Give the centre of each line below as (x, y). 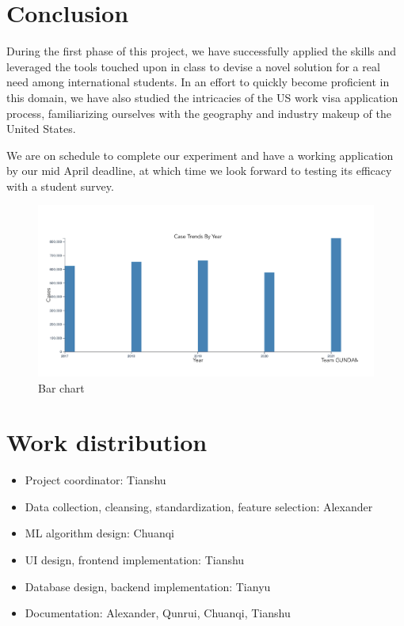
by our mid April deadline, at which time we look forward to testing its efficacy (199, 171)
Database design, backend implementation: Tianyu (148, 586)
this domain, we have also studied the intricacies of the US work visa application (202, 97)
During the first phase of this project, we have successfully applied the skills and (202, 51)
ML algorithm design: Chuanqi (99, 533)
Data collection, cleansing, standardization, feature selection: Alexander (199, 506)
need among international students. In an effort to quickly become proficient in (198, 82)
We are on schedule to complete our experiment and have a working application (200, 155)
